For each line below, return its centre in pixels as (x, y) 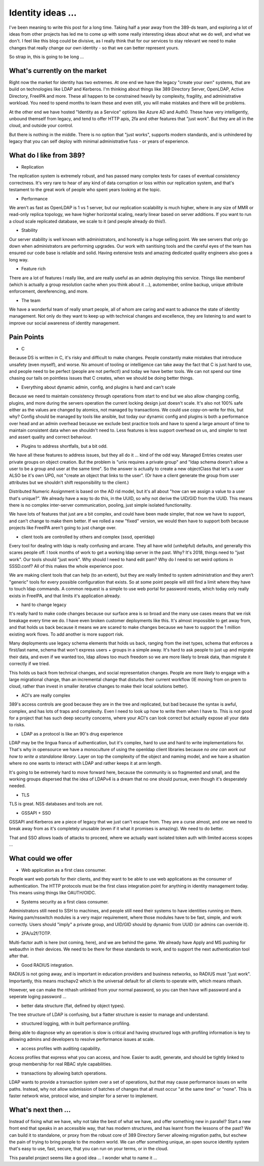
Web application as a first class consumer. (64, 870)
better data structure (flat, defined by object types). (73, 1005)
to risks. (17, 725)
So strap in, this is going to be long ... (46, 57)
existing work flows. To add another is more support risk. (66, 634)
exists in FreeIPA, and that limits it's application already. (65, 596)
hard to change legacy (44, 605)
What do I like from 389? (47, 155)
